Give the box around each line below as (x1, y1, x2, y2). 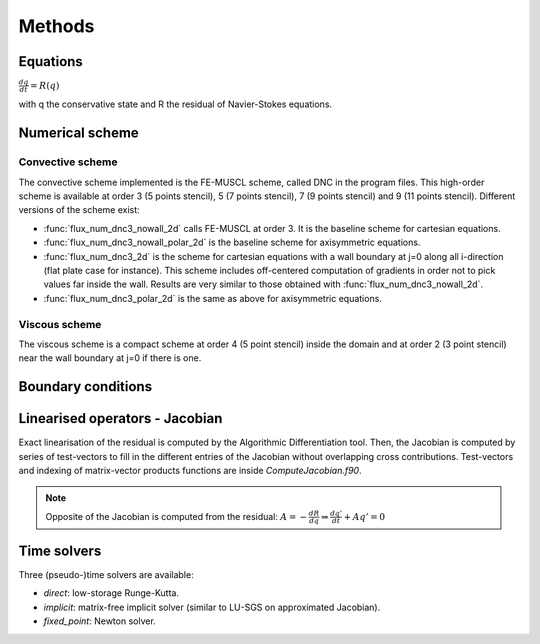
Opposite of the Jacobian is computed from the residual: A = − (45, 510, 308, 522)
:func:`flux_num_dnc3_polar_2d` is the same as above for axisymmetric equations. (43, 292, 382, 304)
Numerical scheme (18, 125, 139, 142)
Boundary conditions (18, 378, 153, 395)
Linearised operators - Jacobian (18, 410, 223, 427)
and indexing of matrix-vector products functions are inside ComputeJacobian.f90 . (18, 464, 362, 476)
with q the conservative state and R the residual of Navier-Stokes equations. (18, 98, 333, 110)
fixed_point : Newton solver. (43, 615, 157, 627)
